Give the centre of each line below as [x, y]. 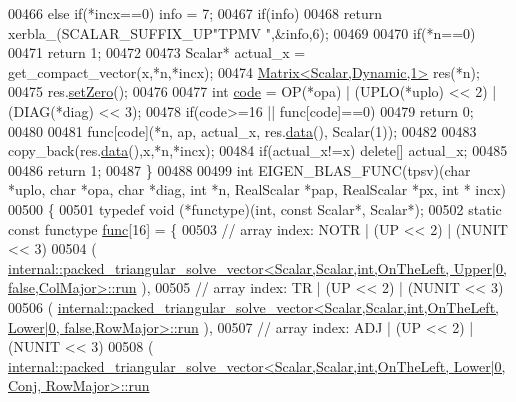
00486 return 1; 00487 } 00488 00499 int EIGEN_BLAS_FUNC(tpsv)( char [239, 169]
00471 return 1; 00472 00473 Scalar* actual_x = [157, 52]
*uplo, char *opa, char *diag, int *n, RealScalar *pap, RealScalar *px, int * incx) [257, 189]
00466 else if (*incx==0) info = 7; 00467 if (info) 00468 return [195, 13]
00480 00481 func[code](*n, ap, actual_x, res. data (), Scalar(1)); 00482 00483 [242, 130]
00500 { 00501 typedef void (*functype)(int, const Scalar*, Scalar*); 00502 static [255, 208]
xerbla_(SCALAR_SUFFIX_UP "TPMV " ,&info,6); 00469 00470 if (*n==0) [242, 32]
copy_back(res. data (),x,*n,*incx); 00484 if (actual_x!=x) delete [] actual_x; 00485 [258, 150]
